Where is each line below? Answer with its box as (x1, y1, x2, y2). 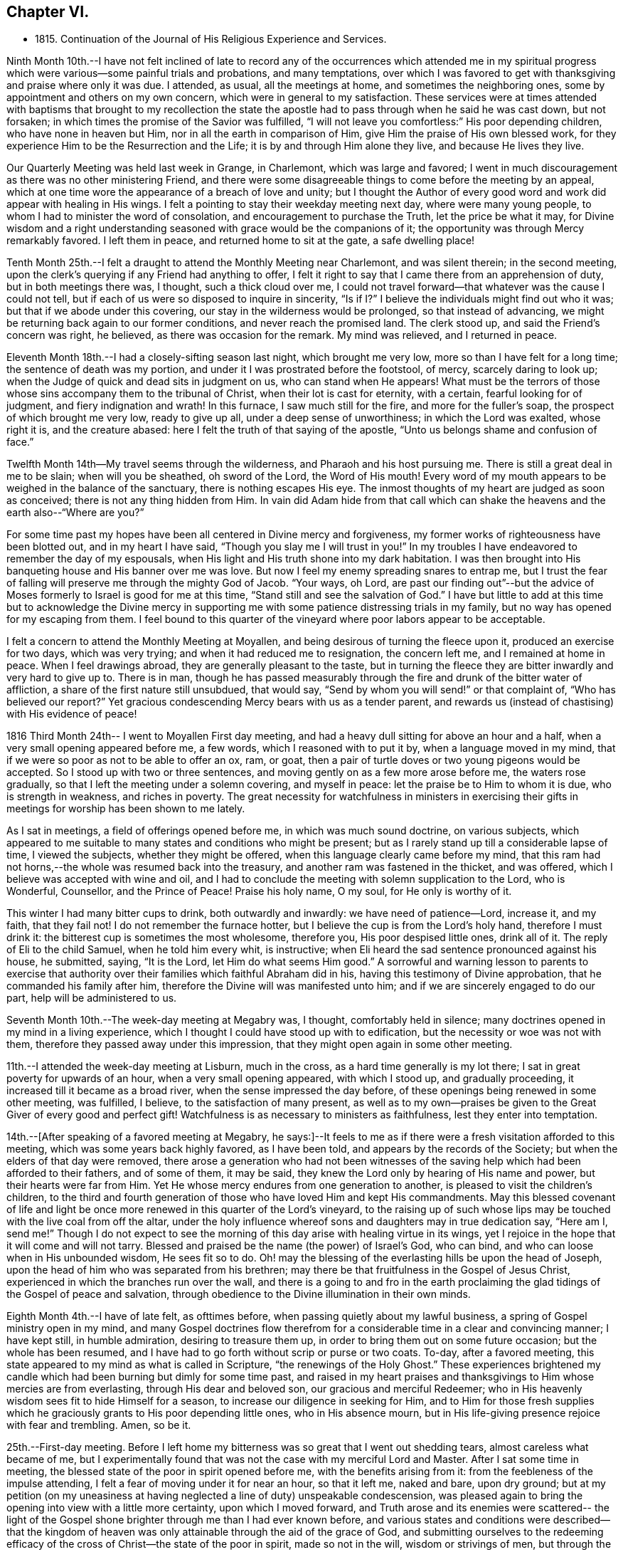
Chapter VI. (6, 3, 90, 21)
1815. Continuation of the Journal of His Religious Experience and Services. (35, 33, 387, 46)
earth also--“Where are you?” (6, 506, 144, 519)
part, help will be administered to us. (6, 992, 177, 1005)
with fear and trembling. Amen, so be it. (6, 1419, 191, 1432)
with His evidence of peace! (6, 708, 137, 720)
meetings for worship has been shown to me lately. (6, 802, 245, 815)
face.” (6, 436, 34, 449)
